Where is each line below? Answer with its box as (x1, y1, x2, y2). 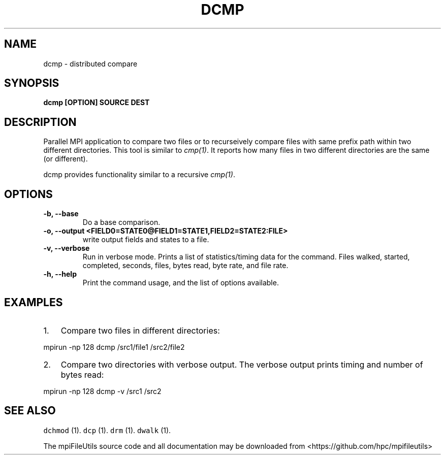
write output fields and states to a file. (82, 235, 209, 244)
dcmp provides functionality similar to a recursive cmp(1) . (43, 170, 235, 179)
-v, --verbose (43, 244, 90, 253)
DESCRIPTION (4, 115, 77, 128)
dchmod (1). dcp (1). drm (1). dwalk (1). (43, 425, 171, 435)
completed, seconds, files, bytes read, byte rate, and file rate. (82, 261, 289, 270)
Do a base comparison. (82, 218, 161, 227)
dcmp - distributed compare (43, 59, 138, 68)
